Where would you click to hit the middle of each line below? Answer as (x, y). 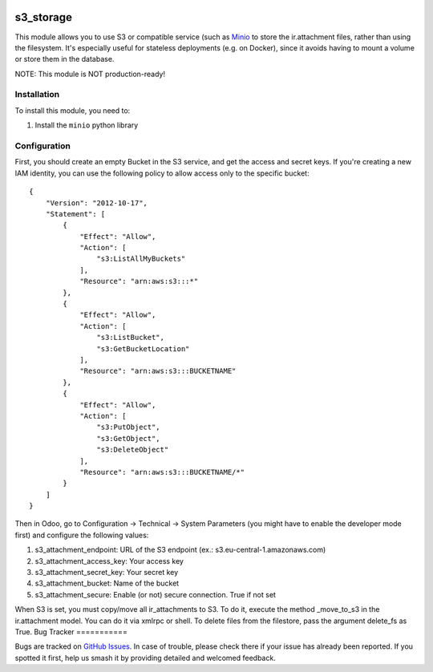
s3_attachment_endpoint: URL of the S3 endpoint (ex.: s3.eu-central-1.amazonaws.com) (180, 550)
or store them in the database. (65, 59)
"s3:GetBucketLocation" (143, 348)
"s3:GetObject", (128, 438)
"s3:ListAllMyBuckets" (141, 259)
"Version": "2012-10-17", (97, 203)
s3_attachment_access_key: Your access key (109, 561)
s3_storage (43, 17)
